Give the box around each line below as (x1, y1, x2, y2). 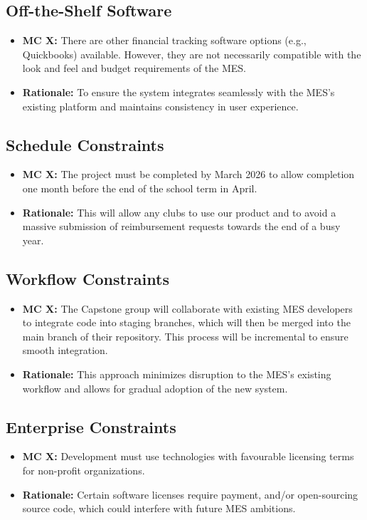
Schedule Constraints (6, 133, 164, 155)
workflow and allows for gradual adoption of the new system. (22, 380, 288, 395)
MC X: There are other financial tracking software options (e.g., (22, 33, 307, 48)
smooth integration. (22, 343, 108, 358)
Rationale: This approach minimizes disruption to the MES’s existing (22, 366, 331, 381)
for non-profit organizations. (22, 462, 145, 477)
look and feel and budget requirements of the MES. (22, 61, 247, 76)
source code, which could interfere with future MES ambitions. (22, 501, 296, 516)
